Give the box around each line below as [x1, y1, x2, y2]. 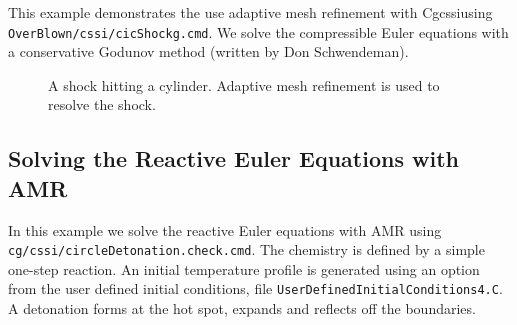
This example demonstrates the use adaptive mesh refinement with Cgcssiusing [8, 2, 493, 22]
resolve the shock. [48, 94, 156, 115]
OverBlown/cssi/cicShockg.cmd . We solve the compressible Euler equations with [8, 21, 509, 42]
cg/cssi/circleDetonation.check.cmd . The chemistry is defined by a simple [8, 239, 485, 260]
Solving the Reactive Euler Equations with [8, 143, 459, 174]
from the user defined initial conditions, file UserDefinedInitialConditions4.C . [8, 278, 503, 299]
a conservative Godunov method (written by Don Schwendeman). [8, 41, 409, 62]
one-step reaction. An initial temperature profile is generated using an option [8, 258, 480, 279]
